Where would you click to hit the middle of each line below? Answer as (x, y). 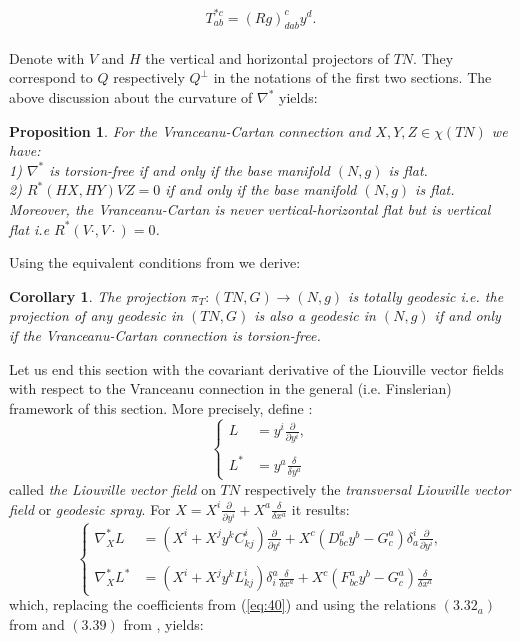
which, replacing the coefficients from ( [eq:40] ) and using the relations (222, 604)
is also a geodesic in (315, 315)
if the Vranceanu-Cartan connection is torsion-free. (165, 335)
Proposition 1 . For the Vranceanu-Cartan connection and (190, 130)
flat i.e (29, 228)
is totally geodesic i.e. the (426, 295)
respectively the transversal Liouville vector (377, 488)
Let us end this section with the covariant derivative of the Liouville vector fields (256, 368)
